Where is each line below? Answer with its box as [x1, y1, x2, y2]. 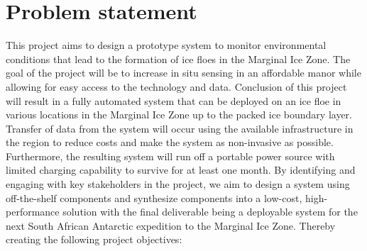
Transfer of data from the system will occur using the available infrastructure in [6, 121, 354, 135]
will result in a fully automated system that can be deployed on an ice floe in [6, 93, 341, 108]
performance [6, 204, 60, 219]
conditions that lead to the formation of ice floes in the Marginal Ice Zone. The [6, 51, 351, 66]
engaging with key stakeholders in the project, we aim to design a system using [6, 177, 350, 191]
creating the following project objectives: [6, 232, 182, 247]
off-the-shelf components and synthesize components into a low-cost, [6, 190, 302, 205]
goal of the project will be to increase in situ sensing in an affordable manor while [6, 65, 361, 80]
